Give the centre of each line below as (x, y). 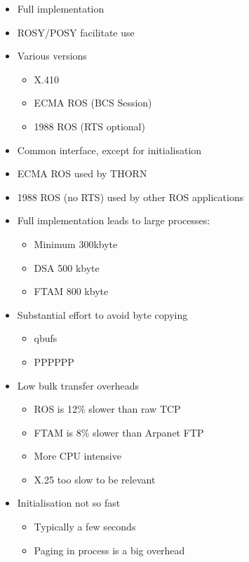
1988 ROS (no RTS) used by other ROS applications (130, 197)
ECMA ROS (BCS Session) (93, 103)
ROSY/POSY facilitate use (76, 32)
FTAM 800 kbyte (71, 291)
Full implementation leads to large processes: (114, 220)
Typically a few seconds (85, 527)
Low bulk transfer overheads (78, 385)
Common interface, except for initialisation (109, 150)
